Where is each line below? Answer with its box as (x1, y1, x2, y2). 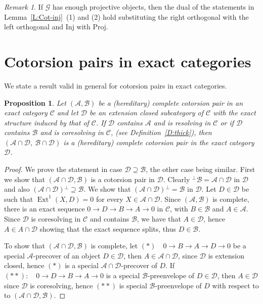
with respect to (212, 280, 259, 290)
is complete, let (91, 240, 138, 251)
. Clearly (163, 173, 190, 184)
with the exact (213, 107, 256, 118)
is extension (208, 250, 245, 260)
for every (96, 193, 123, 204)
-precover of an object (33, 250, 101, 260)
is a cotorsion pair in (91, 173, 155, 184)
